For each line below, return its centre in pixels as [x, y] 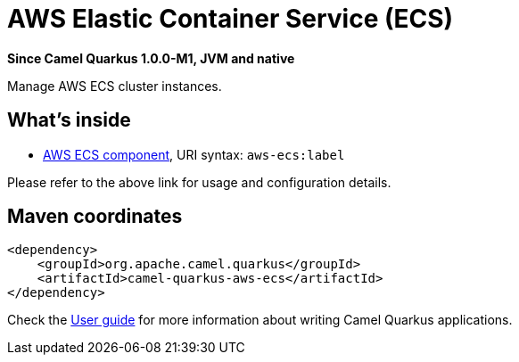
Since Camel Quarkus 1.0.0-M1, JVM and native [151, 58]
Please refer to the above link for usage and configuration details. [199, 182]
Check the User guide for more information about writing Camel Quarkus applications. [260, 320]
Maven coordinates [95, 217]
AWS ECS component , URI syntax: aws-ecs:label [194, 154]
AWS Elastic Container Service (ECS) [231, 19]
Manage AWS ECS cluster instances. [115, 86]
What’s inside [69, 120]
